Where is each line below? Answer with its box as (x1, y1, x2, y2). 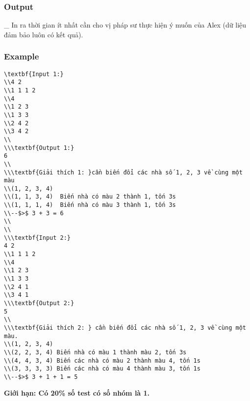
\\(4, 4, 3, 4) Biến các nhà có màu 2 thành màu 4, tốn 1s (4, 357, 200, 364)
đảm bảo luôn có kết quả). (4, 29, 83, 39)
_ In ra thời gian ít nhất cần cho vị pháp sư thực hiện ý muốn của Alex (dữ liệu (4, 20, 247, 30)
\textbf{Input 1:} (4, 70, 64, 78)
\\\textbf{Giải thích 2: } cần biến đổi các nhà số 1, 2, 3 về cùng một (4, 324, 246, 331)
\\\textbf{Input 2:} (4, 234, 71, 241)
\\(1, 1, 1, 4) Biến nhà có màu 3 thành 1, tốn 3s (4, 201, 176, 209)
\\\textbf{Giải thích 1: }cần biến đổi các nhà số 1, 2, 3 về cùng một (4, 169, 243, 176)
